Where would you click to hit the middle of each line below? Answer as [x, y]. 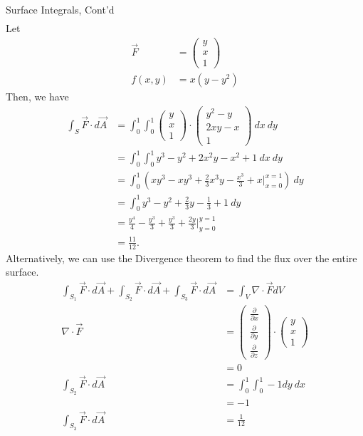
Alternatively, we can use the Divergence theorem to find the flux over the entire [181, 258]
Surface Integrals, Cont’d [60, 9]
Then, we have [37, 96]
